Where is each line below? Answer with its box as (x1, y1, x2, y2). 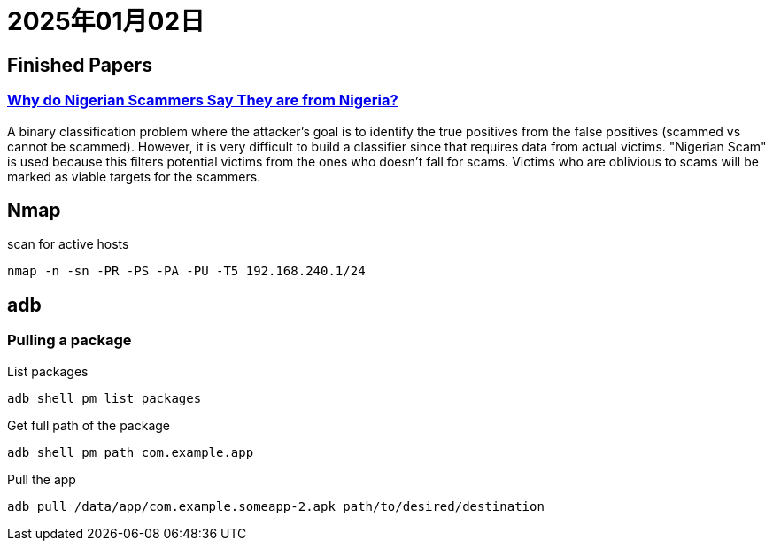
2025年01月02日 (7, 6, 205, 36)
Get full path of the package (7, 417, 171, 433)
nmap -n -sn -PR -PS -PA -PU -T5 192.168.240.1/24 (7, 264, 366, 279)
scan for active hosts (7, 236, 129, 252)
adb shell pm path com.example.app (7, 444, 254, 459)
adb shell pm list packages (7, 390, 202, 405)
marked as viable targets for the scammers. (7, 168, 261, 184)
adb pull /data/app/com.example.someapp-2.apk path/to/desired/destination (7, 498, 545, 513)
